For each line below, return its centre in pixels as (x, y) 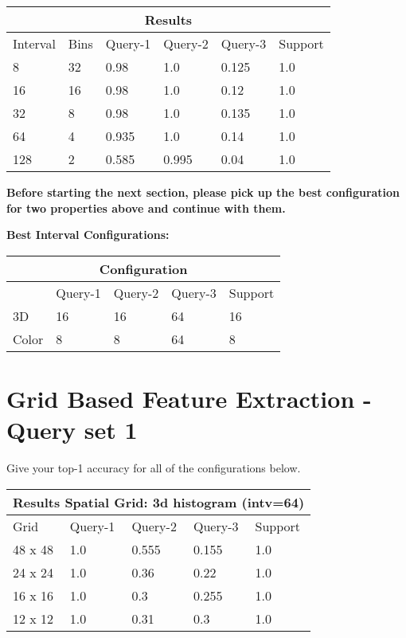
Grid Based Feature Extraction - (189, 398)
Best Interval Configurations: (88, 235)
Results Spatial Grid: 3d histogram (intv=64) (159, 502)
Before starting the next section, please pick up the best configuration (203, 192)
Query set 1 (72, 430)
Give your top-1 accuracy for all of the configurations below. (154, 468)
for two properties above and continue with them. (146, 207)
